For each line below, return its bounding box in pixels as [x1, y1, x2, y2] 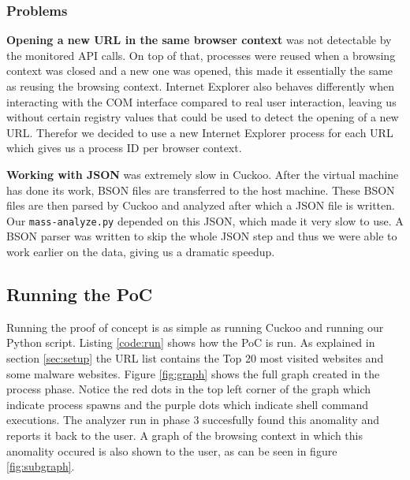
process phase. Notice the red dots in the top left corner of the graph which [6, 381, 371, 397]
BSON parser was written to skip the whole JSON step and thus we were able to [6, 228, 397, 244]
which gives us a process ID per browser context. [6, 140, 242, 156]
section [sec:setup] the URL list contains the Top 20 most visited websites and [6, 349, 384, 366]
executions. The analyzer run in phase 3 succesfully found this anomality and [6, 411, 379, 428]
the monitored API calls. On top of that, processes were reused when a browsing [6, 47, 396, 63]
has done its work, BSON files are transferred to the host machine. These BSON [6, 181, 395, 198]
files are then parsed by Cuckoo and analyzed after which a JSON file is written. [6, 197, 395, 214]
